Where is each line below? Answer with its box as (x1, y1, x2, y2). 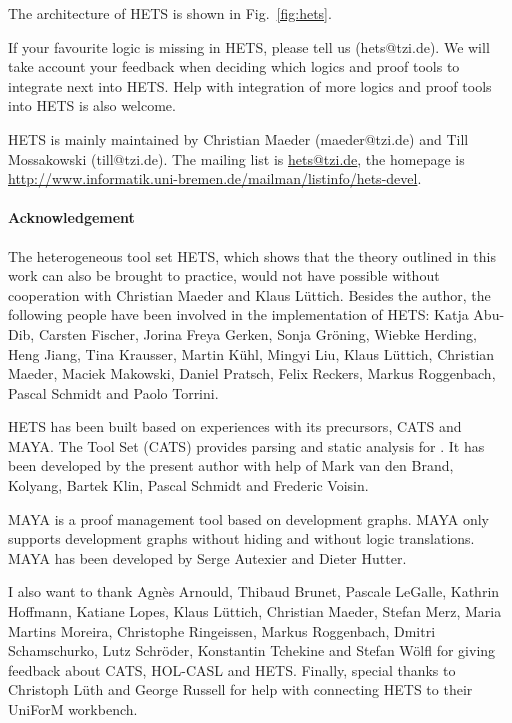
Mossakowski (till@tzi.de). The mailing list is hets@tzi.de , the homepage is (8, 148, 465, 169)
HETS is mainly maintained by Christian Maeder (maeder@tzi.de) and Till (8, 128, 469, 149)
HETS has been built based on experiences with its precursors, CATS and (8, 416, 462, 437)
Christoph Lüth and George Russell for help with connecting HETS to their (8, 679, 473, 700)
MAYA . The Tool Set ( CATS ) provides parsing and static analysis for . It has (8, 435, 485, 456)
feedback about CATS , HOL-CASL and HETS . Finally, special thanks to (8, 659, 456, 680)
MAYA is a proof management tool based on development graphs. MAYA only (8, 508, 490, 529)
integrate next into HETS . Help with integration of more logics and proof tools (8, 75, 492, 96)
